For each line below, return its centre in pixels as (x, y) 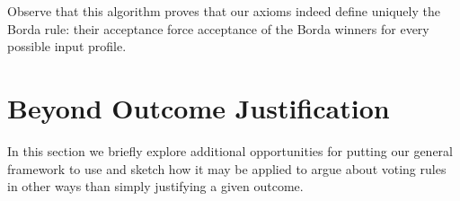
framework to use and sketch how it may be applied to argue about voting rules (227, 168)
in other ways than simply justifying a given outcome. (155, 186)
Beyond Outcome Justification (199, 107)
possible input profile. (67, 46)
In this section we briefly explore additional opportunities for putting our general (230, 150)
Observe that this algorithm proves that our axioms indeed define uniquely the (224, 11)
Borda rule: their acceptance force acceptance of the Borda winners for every (218, 28)
